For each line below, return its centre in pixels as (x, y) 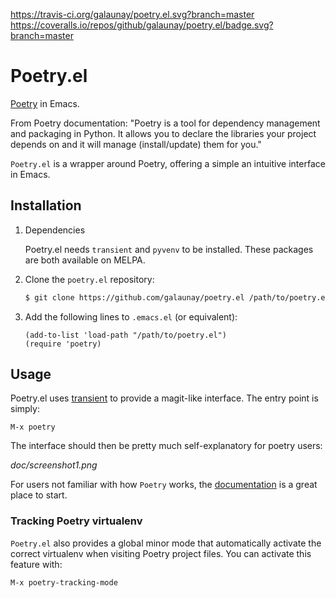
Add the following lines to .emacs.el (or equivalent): (131, 316)
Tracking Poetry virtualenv (76, 521)
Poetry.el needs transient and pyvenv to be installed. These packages (169, 249)
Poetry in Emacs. (45, 103)
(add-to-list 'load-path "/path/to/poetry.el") (125, 335)
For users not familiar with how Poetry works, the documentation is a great (164, 485)
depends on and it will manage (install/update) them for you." (136, 144)
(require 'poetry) (63, 344)
